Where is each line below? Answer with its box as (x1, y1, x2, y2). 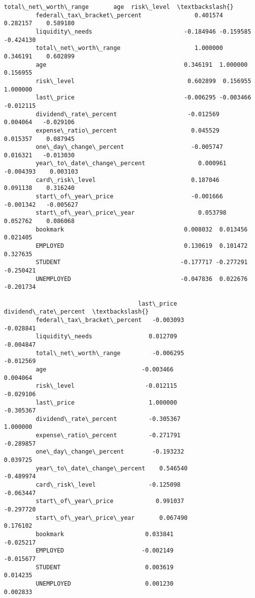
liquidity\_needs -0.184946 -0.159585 (36, 28, 252, 35)
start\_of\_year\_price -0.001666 (36, 193, 223, 200)
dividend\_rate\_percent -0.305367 (36, 415, 181, 422)
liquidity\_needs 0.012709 (36, 333, 177, 340)
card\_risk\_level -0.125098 (36, 481, 181, 489)
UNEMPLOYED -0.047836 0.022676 (36, 275, 248, 282)
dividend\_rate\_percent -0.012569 (36, 110, 219, 118)
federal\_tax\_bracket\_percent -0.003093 (36, 316, 184, 323)
